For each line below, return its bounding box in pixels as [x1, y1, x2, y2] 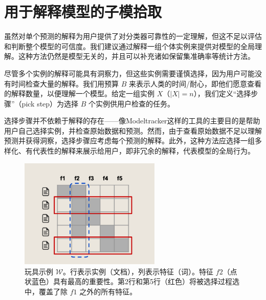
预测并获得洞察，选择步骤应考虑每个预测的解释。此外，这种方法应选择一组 [4, 135, 255, 146]
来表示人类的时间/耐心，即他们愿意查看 [128, 78, 261, 89]
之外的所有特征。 [79, 286, 137, 296]
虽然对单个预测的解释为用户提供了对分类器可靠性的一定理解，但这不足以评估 [4, 31, 262, 41]
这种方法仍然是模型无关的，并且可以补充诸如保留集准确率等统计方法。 [18, 51, 255, 61]
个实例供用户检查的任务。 [88, 98, 175, 109]
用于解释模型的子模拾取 [4, 1, 162, 22]
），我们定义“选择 [193, 88, 251, 99]
